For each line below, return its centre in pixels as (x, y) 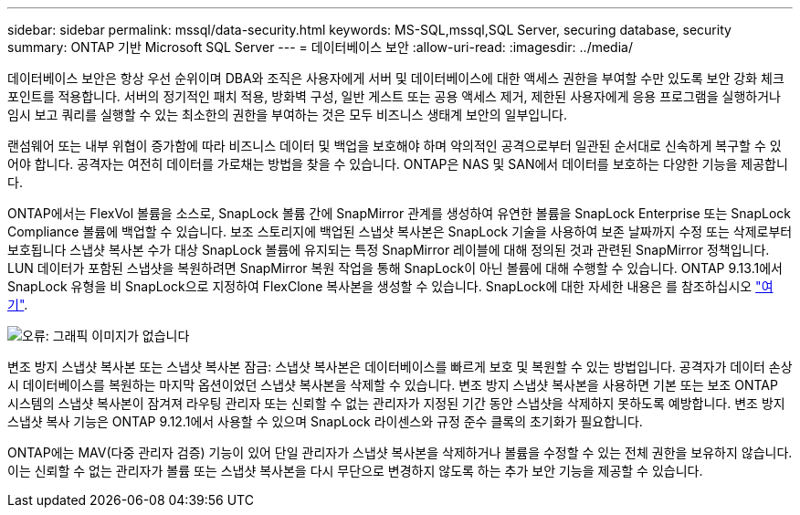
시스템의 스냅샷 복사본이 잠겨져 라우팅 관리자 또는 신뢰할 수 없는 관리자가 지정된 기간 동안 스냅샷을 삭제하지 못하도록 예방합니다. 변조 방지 (396, 403)
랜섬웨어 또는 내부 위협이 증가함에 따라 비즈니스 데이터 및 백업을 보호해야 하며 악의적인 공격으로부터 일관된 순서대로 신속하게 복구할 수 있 (395, 146)
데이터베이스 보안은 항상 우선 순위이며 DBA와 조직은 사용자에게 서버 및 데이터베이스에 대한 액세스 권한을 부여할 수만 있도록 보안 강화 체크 (396, 78)
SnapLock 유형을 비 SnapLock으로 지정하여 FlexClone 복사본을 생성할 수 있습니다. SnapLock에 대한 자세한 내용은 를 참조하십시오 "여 (390, 286)
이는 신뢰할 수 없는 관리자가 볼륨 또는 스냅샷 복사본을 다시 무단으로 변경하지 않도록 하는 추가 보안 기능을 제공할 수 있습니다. (355, 471)
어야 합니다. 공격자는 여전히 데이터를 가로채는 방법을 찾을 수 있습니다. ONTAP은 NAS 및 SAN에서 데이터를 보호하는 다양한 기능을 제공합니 (398, 164)
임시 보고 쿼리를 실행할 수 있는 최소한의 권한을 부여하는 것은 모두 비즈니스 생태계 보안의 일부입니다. (287, 115)
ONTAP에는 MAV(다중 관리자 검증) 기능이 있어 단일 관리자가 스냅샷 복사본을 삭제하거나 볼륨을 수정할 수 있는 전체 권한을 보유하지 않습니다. (400, 452)
